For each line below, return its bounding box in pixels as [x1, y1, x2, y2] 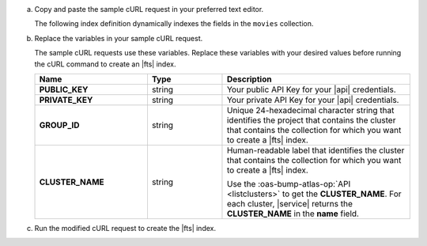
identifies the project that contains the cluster [226, 115, 396, 126]
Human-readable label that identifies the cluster [226, 145, 405, 156]
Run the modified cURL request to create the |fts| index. [34, 223, 217, 233]
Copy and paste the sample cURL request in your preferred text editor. [34, 5, 264, 13]
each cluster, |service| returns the [226, 198, 353, 209]
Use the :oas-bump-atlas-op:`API [226, 178, 351, 189]
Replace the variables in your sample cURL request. [34, 33, 203, 43]
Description [226, 74, 272, 85]
